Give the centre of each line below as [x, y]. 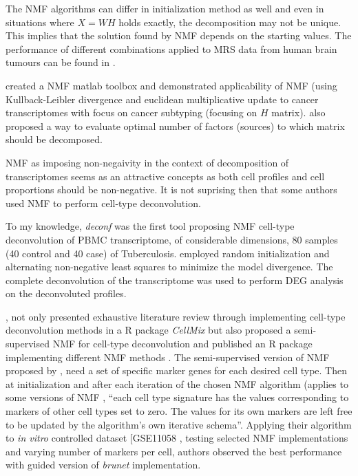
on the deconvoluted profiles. [66, 293]
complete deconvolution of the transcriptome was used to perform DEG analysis [175, 280]
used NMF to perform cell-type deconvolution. [103, 203]
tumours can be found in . [61, 62]
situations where [40, 22]
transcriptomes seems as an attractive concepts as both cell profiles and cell [165, 176]
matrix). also [298, 112]
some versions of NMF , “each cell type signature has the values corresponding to [177, 397]
